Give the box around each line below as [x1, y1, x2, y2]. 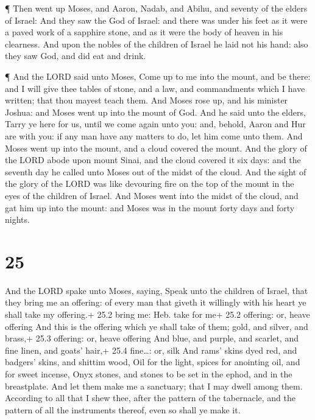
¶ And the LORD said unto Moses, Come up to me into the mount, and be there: [5, 69, 311, 82]
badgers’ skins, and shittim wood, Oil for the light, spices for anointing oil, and [5, 355, 300, 368]
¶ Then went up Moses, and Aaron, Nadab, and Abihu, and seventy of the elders [5, 2, 308, 14]
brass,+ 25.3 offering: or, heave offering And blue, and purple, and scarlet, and [5, 332, 299, 345]
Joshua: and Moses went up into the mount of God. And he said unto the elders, [5, 105, 306, 118]
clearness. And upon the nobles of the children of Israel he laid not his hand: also [5, 37, 308, 50]
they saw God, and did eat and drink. [5, 49, 146, 62]
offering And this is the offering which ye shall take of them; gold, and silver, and [5, 320, 308, 332]
